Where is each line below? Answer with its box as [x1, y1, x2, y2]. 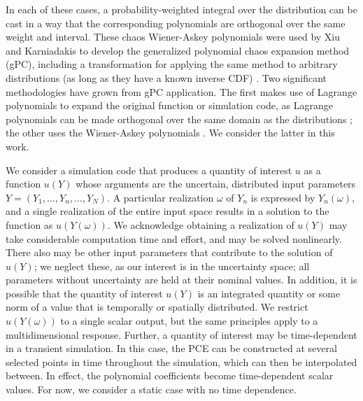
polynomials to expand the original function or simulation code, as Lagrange [6, 98, 334, 113]
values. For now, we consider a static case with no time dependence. [6, 382, 297, 397]
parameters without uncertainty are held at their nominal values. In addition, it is [6, 272, 357, 287]
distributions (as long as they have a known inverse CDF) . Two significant [6, 70, 327, 85]
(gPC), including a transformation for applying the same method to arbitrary [6, 57, 338, 71]
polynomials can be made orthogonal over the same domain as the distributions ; [6, 111, 353, 126]
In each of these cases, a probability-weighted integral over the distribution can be [6, 2, 357, 16]
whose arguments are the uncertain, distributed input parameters [76, 176, 356, 191]
